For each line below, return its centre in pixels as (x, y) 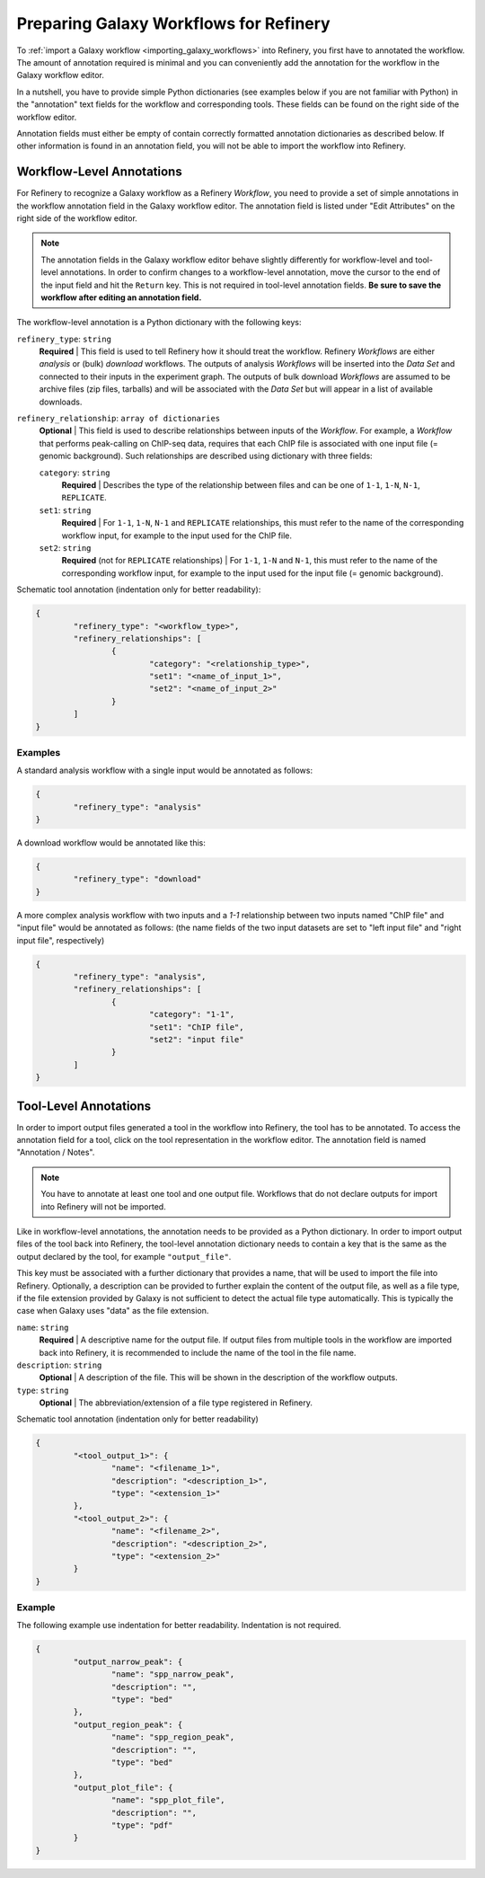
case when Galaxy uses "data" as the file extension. (113, 1311)
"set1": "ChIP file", (196, 1027)
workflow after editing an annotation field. (121, 297)
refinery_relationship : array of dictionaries (119, 419)
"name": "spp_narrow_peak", (173, 1674)
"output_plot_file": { (123, 1787)
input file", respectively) (61, 940)
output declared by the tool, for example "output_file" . (124, 1256)
